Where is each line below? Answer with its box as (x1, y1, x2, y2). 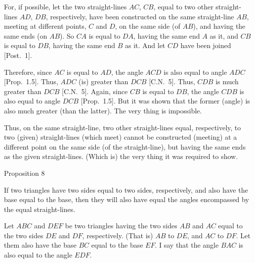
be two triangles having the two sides (65, 220, 177, 231)
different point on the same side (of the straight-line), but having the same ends (4, 141, 246, 152)
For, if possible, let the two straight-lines (4, 1, 127, 11)
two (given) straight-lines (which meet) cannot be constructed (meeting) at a (4, 132, 237, 142)
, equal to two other (153, 1, 213, 11)
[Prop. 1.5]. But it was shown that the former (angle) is (81, 96, 250, 106)
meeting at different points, (4, 21, 86, 31)
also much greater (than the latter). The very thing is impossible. (4, 105, 202, 115)
